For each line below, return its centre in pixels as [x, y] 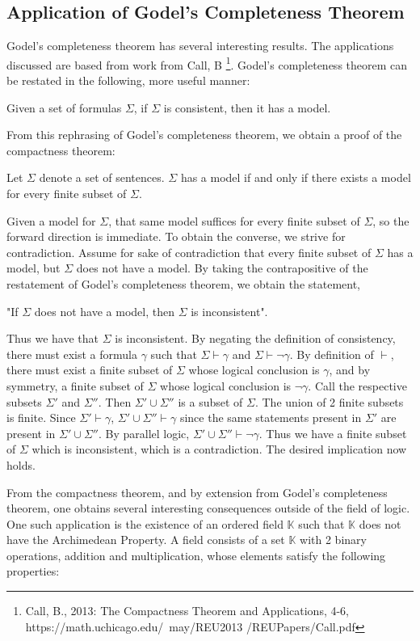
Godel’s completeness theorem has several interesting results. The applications [200, 46]
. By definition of [332, 354]
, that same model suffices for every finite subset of [234, 220]
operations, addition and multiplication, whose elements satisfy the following [196, 555]
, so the [391, 220]
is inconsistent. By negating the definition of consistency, [255, 338]
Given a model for [51, 220]
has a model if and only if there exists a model [296, 177]
